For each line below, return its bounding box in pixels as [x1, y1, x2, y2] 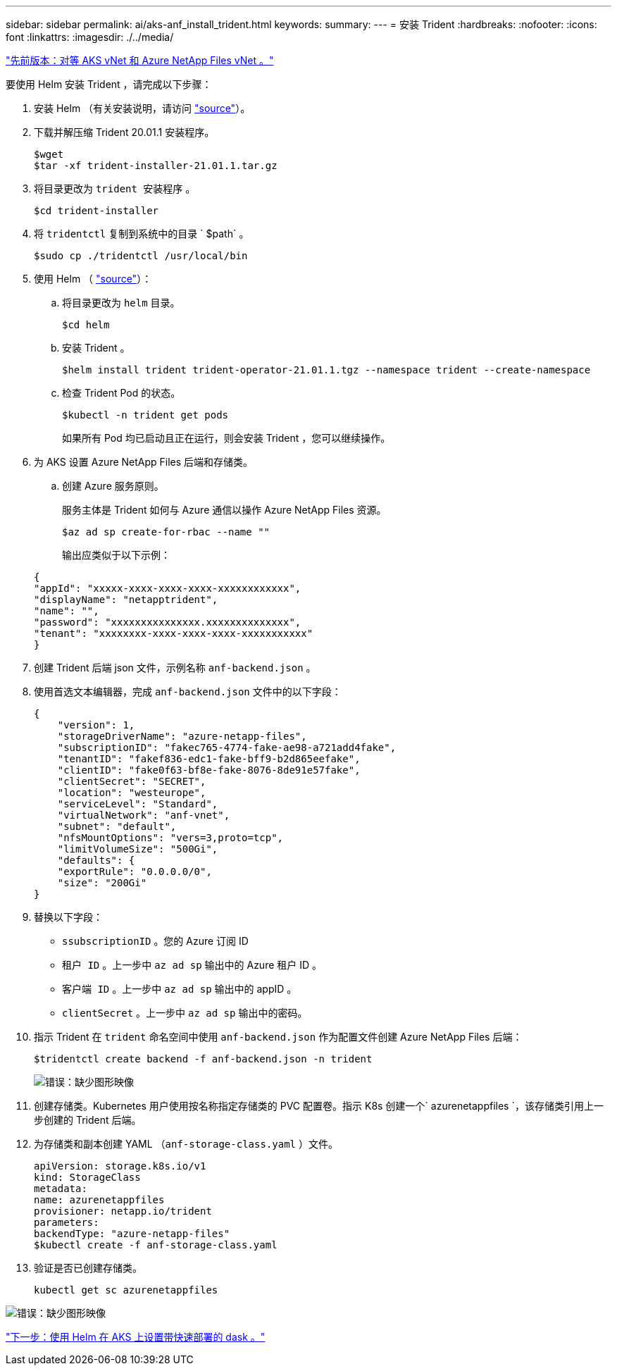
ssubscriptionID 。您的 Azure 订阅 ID [62, 935, 249, 947]
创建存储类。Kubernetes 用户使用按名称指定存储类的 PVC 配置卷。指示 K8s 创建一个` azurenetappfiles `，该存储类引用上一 [34, 1100, 604, 1112]
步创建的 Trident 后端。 [34, 1114, 142, 1126]
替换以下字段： [34, 911, 103, 923]
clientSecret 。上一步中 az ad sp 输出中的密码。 [62, 1007, 308, 1019]
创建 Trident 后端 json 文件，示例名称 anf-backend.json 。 [34, 662, 316, 674]
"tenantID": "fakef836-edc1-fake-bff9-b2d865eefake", [57, 753, 361, 764]
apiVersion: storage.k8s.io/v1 [34, 1160, 206, 1172]
